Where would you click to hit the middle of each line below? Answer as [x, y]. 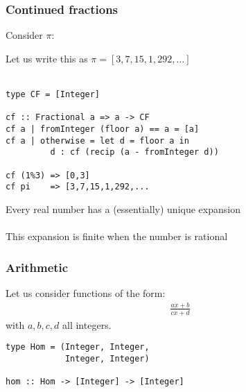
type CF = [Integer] [53, 94]
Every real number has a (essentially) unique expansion [123, 208]
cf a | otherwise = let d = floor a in [97, 140]
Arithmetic [37, 267]
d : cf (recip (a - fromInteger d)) [134, 152]
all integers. [87, 324]
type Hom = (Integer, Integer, [78, 347]
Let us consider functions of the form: [86, 292]
